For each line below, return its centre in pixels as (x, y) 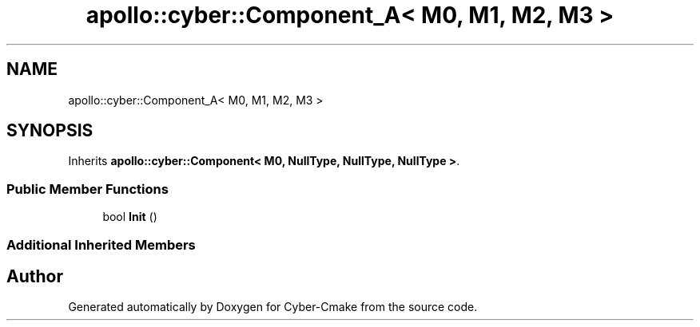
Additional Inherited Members (101, 244)
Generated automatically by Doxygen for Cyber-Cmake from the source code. (273, 307)
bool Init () (130, 217)
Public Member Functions (87, 189)
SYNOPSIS (50, 131)
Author (35, 276)
